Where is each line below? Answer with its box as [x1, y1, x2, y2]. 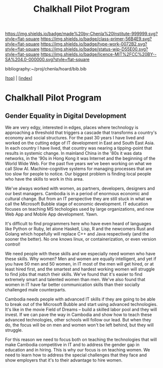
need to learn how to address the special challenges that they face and [5, 352, 147, 358]
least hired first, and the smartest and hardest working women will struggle [5, 266, 155, 272]
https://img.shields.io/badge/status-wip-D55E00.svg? [40, 46, 148, 52]
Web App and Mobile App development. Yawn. [5, 211, 98, 217]
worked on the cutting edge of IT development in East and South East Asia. [5, 140, 155, 146]
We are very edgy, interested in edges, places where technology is [5, 125, 139, 131]
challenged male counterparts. [5, 287, 66, 293]
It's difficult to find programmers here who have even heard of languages [5, 221, 151, 227]
